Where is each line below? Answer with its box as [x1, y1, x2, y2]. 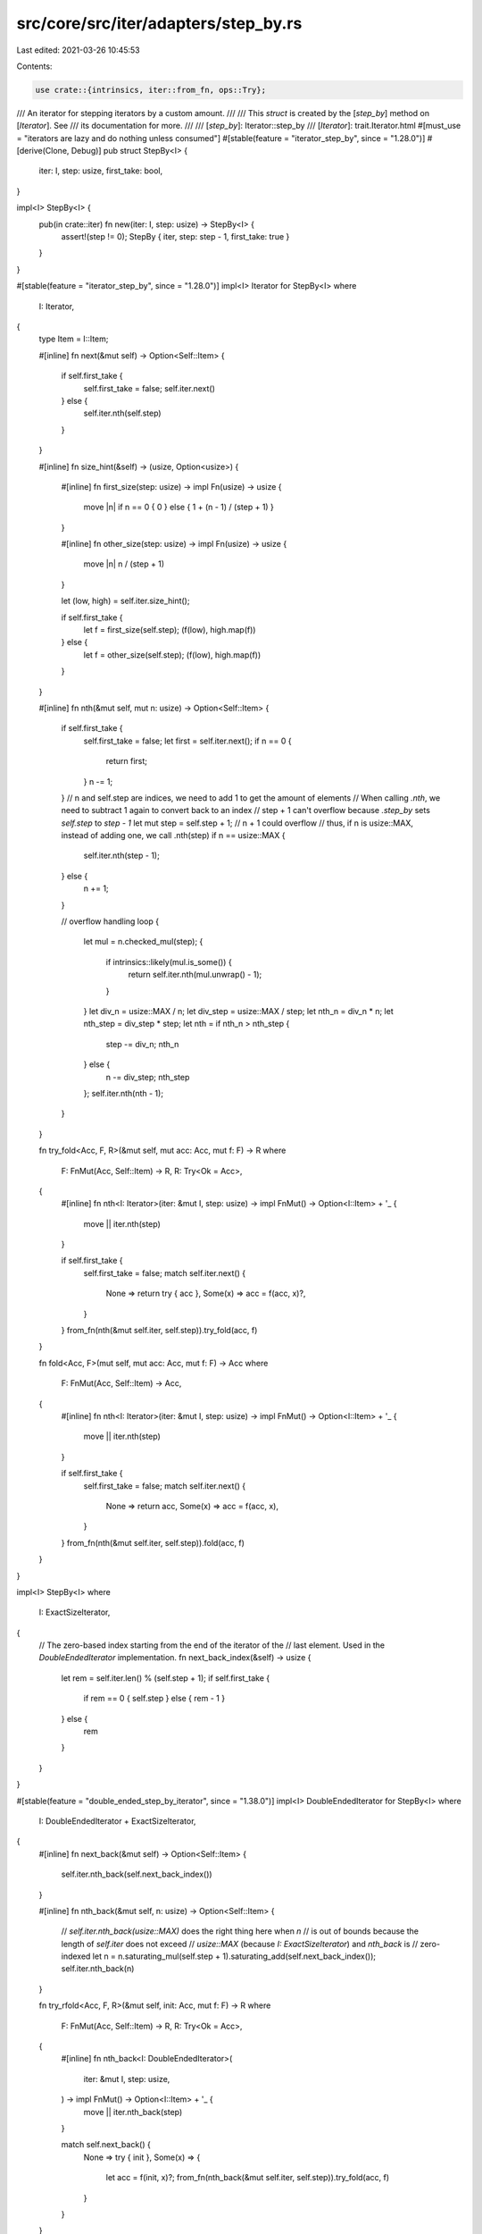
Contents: [16, 61, 53, 71]
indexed [61, 1951, 91, 1961]
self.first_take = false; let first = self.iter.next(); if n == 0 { [83, 735, 292, 746]
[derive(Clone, [16, 146, 70, 156]
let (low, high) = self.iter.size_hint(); [61, 595, 190, 607]
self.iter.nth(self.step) [83, 407, 162, 419]
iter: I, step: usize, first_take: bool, [38, 165, 163, 176]
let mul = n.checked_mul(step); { [83, 936, 204, 947]
